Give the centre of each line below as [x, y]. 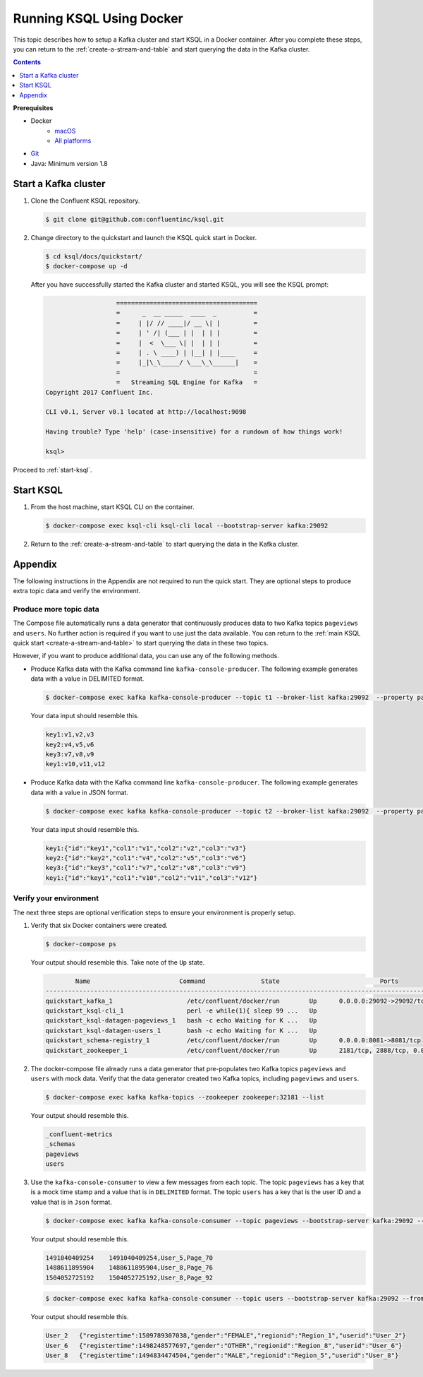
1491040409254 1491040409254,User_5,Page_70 [129, 1258]
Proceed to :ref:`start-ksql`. [53, 470]
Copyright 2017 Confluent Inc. [100, 392]
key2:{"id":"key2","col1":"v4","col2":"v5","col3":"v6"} [146, 858]
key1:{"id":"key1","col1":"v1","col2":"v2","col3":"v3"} [146, 848]
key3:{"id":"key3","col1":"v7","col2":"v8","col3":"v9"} [146, 868]
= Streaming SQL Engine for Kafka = [187, 382]
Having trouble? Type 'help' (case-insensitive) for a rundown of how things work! [194, 432]
